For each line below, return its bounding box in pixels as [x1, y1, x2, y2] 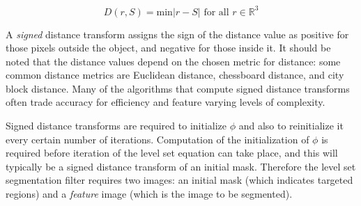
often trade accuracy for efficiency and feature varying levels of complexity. [6, 95, 325, 109]
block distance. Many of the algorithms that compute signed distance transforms [6, 81, 350, 95]
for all [203, 7, 229, 17]
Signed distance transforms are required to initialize [6, 118, 227, 133]
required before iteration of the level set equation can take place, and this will [6, 145, 338, 160]
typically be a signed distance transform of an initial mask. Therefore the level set [6, 159, 356, 173]
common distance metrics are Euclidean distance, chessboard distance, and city [6, 68, 344, 82]
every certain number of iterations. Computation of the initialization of [6, 132, 309, 146]
